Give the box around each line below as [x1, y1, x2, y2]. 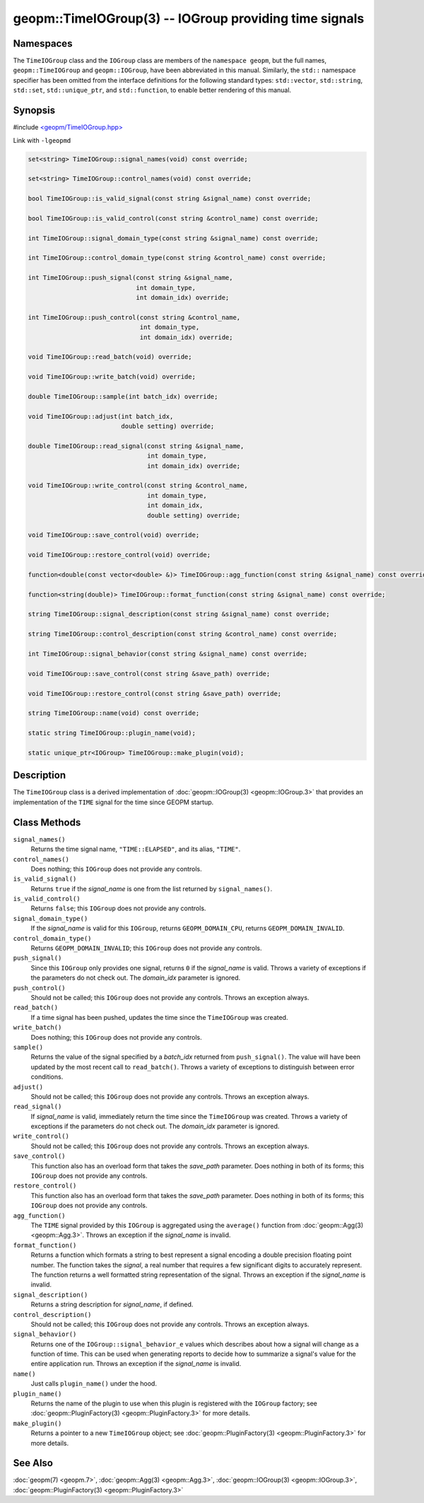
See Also [13, 1457, 53, 1469]
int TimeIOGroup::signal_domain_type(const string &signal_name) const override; [28, 234, 319, 242]
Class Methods [13, 816, 81, 828]
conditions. [30, 1072, 64, 1081]
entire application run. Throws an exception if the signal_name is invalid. [30, 1359, 242, 1368]
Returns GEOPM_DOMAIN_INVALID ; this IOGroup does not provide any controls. [30, 944, 262, 953]
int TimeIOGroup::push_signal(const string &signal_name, [28, 274, 233, 282]
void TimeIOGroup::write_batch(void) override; [28, 373, 196, 381]
